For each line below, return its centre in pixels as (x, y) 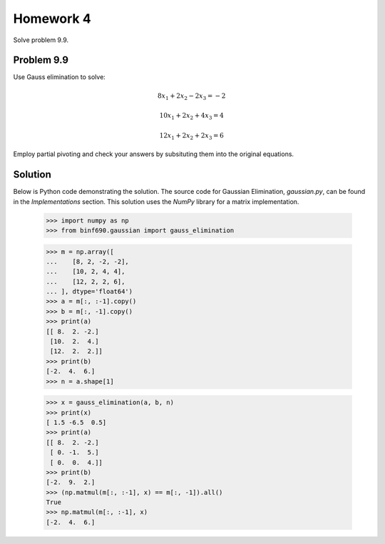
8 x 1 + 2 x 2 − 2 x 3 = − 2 (191, 96)
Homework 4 (52, 19)
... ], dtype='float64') (89, 292)
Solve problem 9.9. (41, 40)
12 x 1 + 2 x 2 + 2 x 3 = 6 (191, 136)
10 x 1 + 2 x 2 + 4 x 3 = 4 (191, 116)
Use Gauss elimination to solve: (60, 77)
